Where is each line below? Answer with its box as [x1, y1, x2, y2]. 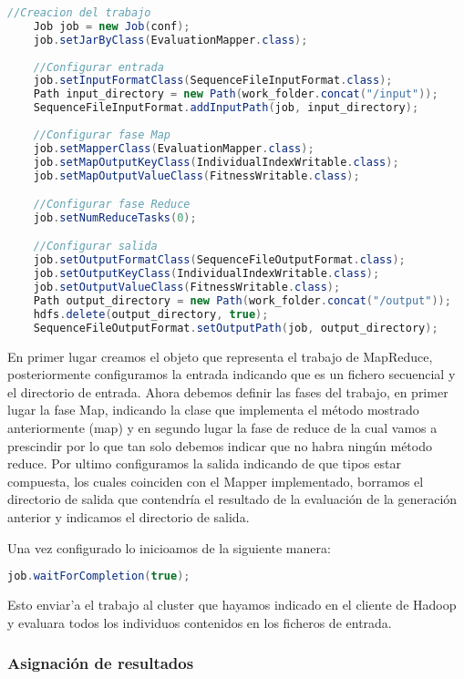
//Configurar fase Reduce [33, 198, 191, 211]
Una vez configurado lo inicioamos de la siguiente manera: [7, 538, 331, 557]
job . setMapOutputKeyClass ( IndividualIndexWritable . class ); [33, 155, 399, 169]
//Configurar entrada [33, 60, 164, 74]
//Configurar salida [33, 240, 158, 253]
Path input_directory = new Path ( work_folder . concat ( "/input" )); [33, 87, 438, 101]
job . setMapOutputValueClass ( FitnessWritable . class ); [33, 169, 360, 182]
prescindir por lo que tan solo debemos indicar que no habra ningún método [7, 436, 432, 455]
